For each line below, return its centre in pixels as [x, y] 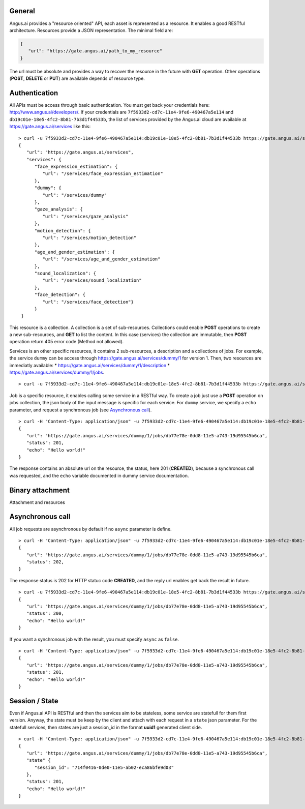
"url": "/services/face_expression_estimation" [103, 174]
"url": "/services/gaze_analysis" [85, 216]
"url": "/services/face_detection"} [88, 302]
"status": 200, [45, 613]
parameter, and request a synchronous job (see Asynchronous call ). [81, 410]
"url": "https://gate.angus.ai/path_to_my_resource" [95, 51]
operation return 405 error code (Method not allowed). [67, 342]
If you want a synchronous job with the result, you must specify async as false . [94, 639]
